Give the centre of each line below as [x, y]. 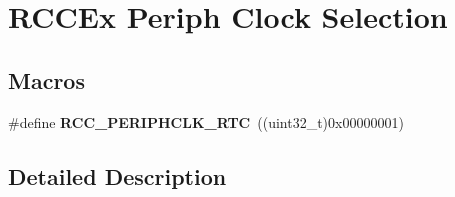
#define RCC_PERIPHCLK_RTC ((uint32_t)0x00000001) [206, 121]
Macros [46, 79]
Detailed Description [117, 175]
